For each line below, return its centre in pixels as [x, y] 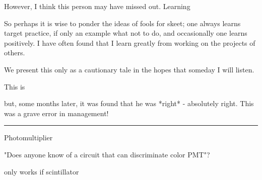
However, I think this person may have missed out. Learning [97, 6]
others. [15, 53]
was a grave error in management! [56, 113]
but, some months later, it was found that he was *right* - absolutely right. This [129, 103]
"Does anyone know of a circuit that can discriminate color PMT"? [107, 154]
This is [15, 86]
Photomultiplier [28, 138]
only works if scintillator [42, 171]
